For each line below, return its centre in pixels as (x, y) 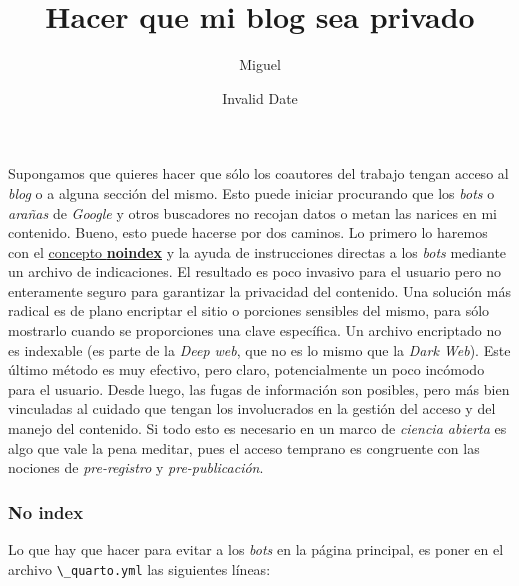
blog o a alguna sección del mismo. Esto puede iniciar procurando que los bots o (251, 192)
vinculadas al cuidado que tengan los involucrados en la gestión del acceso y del (252, 408)
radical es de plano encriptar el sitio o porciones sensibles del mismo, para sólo (249, 310)
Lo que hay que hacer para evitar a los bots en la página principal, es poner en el (256, 549)
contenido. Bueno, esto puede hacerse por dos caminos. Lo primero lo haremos (248, 232)
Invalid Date (260, 97)
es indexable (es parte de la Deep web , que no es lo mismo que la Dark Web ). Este (259, 349)
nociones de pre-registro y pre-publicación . (136, 467)
